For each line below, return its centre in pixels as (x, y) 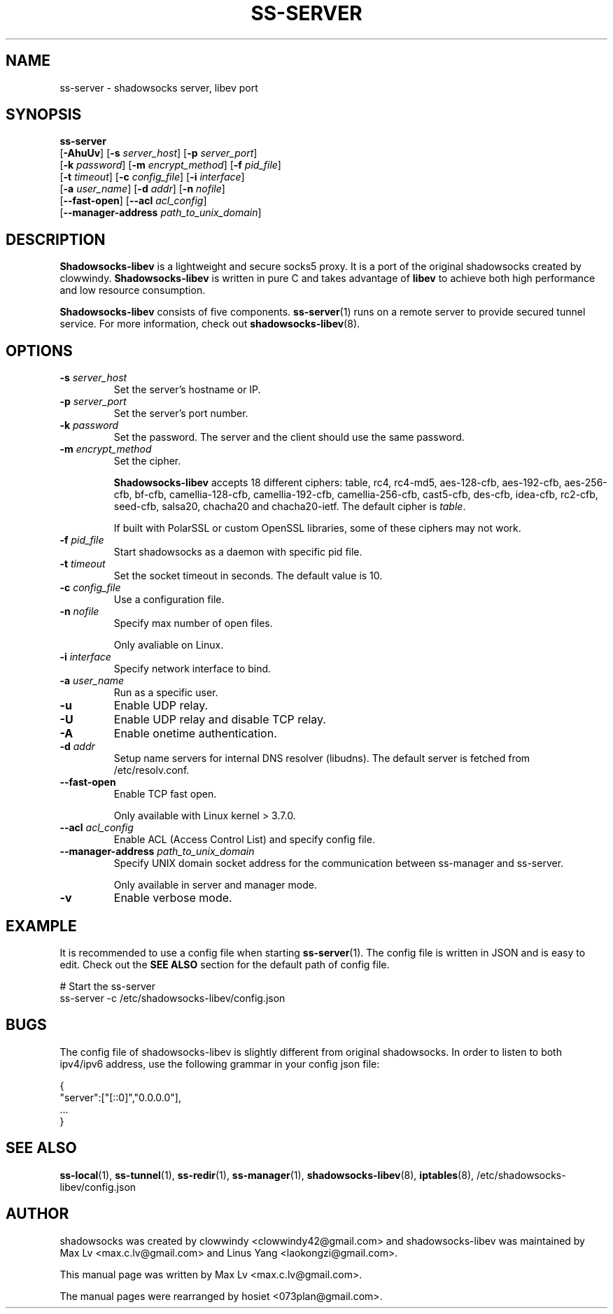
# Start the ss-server (107, 986)
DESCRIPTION (56, 239)
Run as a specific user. (166, 693)
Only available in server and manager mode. (215, 885)
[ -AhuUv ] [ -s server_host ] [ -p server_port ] (158, 153)
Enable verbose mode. (173, 898)
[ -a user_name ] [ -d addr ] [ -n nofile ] (142, 189)
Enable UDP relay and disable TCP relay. (220, 720)
